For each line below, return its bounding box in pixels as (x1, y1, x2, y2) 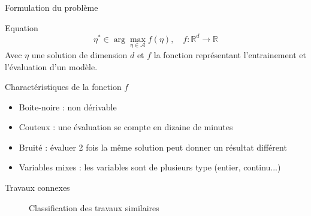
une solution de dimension (31, 48, 128, 61)
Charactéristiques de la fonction (5, 80, 122, 93)
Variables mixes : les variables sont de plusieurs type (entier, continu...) (19, 161, 281, 173)
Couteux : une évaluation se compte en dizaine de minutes (19, 121, 233, 133)
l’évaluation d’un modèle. (5, 60, 98, 73)
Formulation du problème (5, 1, 98, 13)
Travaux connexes (5, 181, 70, 194)
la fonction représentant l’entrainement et (153, 48, 306, 61)
